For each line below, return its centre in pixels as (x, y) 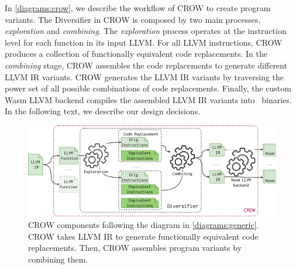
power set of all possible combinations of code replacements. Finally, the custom (148, 88)
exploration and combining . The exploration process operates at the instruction (146, 31)
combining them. (58, 259)
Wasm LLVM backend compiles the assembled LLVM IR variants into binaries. (148, 99)
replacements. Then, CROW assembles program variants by (135, 248)
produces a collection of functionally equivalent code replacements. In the (136, 54)
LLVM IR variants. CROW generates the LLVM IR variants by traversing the (144, 76)
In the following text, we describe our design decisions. (103, 111)
